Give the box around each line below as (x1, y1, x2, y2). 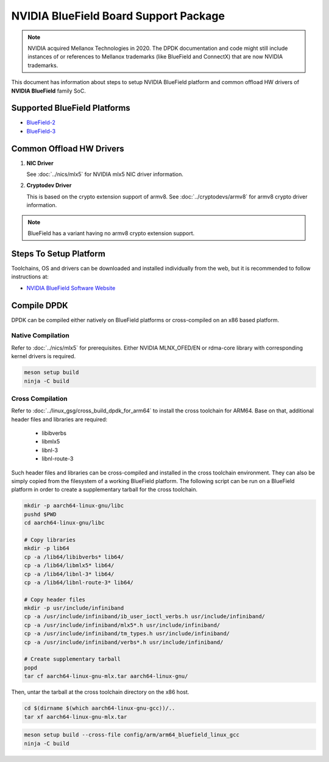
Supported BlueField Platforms (11, 103, 130, 113)
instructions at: (11, 273, 49, 280)
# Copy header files (24, 596, 85, 603)
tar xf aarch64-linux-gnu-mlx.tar (24, 713, 127, 720)
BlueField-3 (26, 127, 56, 135)
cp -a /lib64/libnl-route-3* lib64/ (24, 579, 134, 586)
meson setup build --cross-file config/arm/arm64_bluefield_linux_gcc (24, 732, 240, 738)
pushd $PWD (24, 510, 57, 518)
